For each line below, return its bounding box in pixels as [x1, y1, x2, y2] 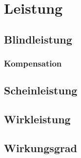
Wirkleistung [4, 112, 71, 127]
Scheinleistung [4, 83, 78, 98]
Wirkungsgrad [4, 140, 78, 155]
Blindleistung [4, 31, 72, 46]
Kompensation [4, 57, 62, 69]
